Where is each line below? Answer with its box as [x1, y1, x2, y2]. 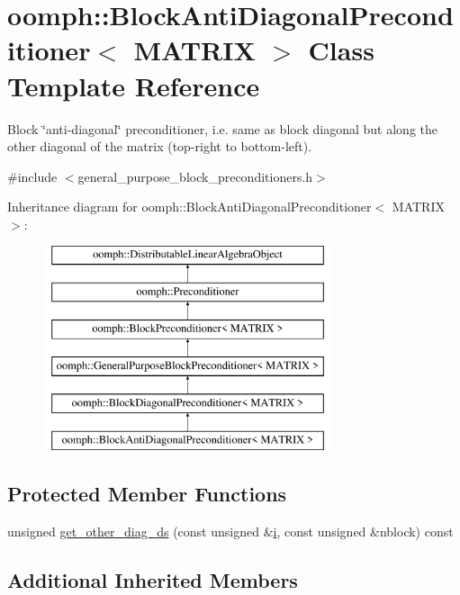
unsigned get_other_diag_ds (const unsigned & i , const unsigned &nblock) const [7, 522, 454, 541]
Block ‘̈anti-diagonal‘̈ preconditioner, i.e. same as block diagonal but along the [7, 119, 438, 138]
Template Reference [7, 67, 260, 104]
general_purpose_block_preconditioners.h [77, 167, 313, 185]
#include [7, 167, 58, 185]
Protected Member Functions [7, 480, 287, 508]
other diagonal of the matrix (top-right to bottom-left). [7, 137, 312, 156]
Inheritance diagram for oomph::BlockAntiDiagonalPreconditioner [7, 197, 372, 216]
